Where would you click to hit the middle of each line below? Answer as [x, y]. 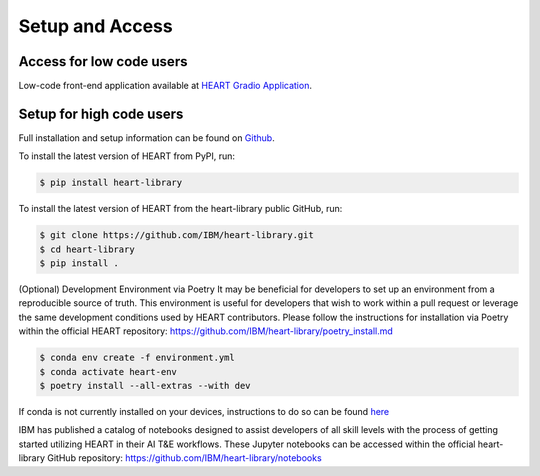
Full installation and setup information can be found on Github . [146, 137]
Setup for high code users [101, 113]
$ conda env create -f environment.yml [137, 358]
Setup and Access [96, 26]
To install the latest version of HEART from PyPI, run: [126, 156]
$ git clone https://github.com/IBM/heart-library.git [176, 235]
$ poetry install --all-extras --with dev [145, 386]
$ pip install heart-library [111, 183]
